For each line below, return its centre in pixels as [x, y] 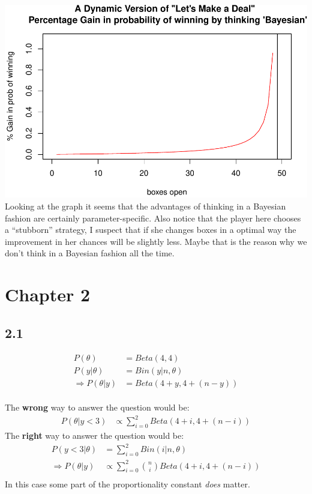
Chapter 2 [48, 294]
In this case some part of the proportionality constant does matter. [127, 483]
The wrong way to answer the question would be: [97, 407]
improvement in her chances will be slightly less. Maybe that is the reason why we [156, 241]
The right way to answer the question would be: [94, 435]
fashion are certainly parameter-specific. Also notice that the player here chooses [153, 218]
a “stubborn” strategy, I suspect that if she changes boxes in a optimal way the [151, 230]
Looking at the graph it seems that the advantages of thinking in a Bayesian [145, 206]
